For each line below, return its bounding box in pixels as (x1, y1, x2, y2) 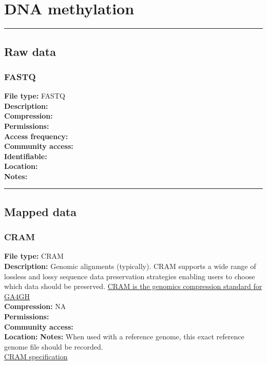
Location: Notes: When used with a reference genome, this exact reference (4, 331, 244, 342)
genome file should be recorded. (4, 341, 103, 352)
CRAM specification (4, 351, 68, 362)
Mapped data (4, 203, 77, 219)
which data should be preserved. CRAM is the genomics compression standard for (4, 281, 262, 292)
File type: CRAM (4, 251, 64, 261)
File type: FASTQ (4, 90, 65, 101)
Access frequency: (4, 130, 68, 141)
